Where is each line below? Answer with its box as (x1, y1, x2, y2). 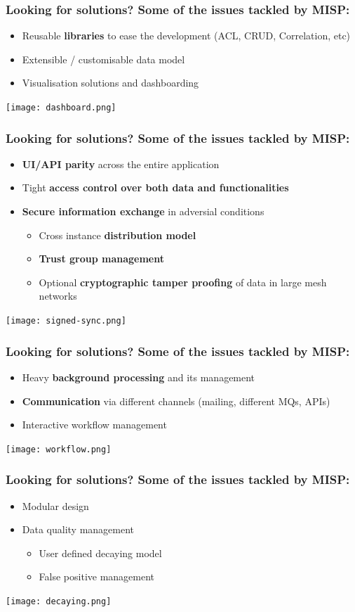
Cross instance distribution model (39, 227, 196, 242)
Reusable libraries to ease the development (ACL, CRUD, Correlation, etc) (22, 28, 351, 43)
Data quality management (22, 522, 135, 537)
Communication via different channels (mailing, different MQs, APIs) (22, 393, 330, 408)
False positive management (39, 569, 155, 584)
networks (39, 288, 77, 303)
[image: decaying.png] (6, 596, 112, 606)
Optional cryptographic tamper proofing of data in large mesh (39, 274, 327, 289)
